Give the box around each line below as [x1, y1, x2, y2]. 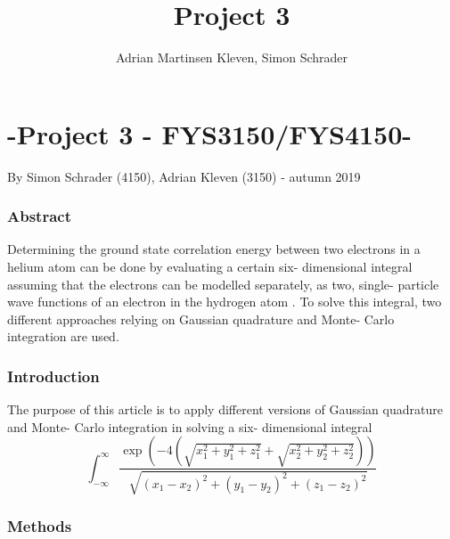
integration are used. [7, 327, 119, 346]
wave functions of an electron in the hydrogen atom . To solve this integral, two [7, 292, 442, 311]
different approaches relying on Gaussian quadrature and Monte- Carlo [7, 309, 395, 328]
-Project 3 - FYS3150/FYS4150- [7, 115, 413, 151]
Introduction [7, 364, 100, 387]
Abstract [7, 205, 71, 227]
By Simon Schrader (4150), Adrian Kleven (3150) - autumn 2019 [7, 167, 361, 185]
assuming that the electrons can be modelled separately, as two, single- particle [7, 274, 439, 293]
